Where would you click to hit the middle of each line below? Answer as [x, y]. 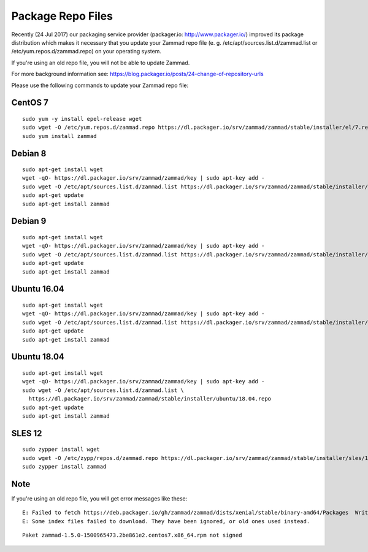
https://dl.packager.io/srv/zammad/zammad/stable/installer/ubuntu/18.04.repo [150, 399]
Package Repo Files [62, 16]
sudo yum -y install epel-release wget [82, 119]
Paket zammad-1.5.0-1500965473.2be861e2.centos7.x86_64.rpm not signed [132, 535]
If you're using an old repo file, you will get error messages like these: [99, 499]
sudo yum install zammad [59, 136]
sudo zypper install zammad [64, 467]
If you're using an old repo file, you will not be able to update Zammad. [101, 63]
